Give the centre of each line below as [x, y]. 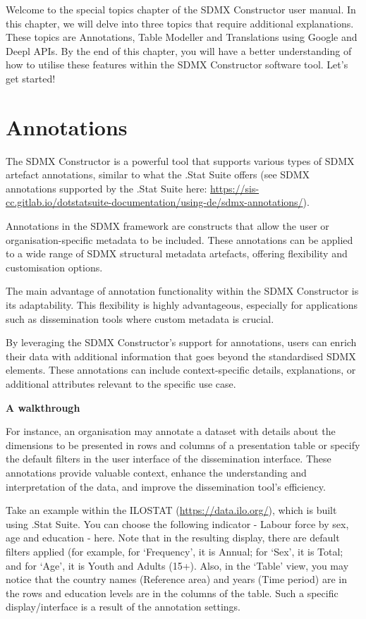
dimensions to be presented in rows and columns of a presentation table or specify [183, 445]
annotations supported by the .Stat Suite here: [106, 188]
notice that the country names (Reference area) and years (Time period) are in [176, 579]
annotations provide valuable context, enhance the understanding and [156, 472]
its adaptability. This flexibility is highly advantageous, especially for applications [182, 305]
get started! [31, 78]
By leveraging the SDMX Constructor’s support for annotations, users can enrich [181, 342]
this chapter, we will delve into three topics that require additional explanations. [180, 23]
